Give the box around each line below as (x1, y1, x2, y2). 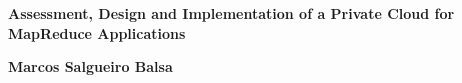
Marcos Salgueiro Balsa (8, 56, 173, 77)
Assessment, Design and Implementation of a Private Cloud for (8, 3, 455, 24)
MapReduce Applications (8, 22, 186, 43)
